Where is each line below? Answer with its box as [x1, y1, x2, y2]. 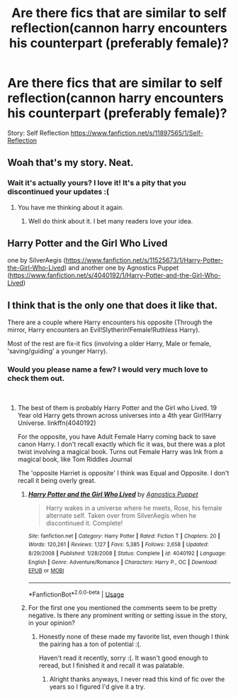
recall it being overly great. [17, 476, 96, 484]
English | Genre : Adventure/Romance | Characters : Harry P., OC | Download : [28, 558, 218, 565]
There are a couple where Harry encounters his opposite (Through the [7, 318, 213, 327]
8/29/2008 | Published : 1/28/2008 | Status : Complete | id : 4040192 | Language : [28, 550, 227, 557]
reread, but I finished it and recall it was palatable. [38, 661, 185, 670]
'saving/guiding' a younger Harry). [7, 347, 108, 355]
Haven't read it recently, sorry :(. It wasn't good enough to [38, 654, 209, 663]
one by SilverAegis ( [7, 256, 66, 265]
